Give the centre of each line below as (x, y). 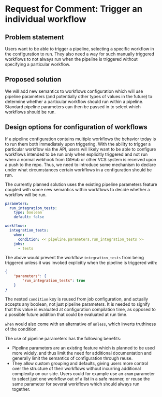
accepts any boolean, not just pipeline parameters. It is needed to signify (78, 304)
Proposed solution (33, 79)
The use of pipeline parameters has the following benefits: (63, 338)
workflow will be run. (26, 195)
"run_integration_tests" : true (54, 281)
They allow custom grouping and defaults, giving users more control (80, 363)
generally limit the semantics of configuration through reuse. (72, 358)
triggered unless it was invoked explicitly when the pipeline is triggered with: (81, 263)
